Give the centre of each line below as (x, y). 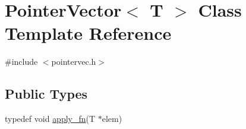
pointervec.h (74, 62)
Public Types (46, 94)
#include (21, 62)
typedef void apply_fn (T (50, 119)
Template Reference (88, 33)
